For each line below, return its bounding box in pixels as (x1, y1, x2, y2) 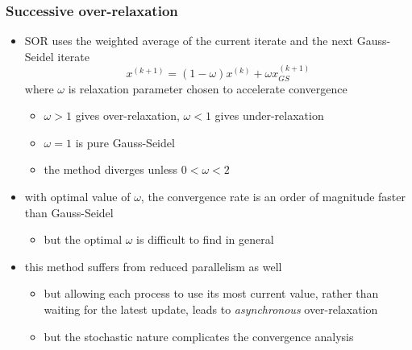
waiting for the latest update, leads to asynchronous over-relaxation (44, 300, 378, 317)
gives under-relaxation (214, 107, 324, 124)
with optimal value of (24, 188, 131, 205)
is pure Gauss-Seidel (75, 134, 175, 150)
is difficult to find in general (136, 231, 274, 248)
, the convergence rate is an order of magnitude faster (140, 188, 406, 205)
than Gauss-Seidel (24, 204, 114, 220)
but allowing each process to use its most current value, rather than (44, 285, 379, 302)
